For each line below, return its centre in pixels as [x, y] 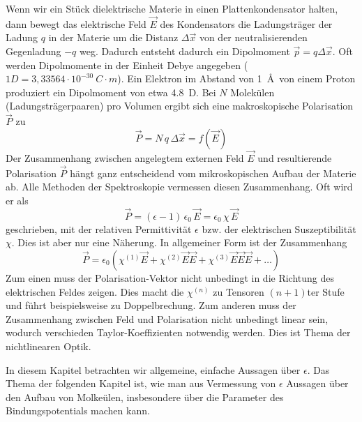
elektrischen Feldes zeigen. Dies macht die [95, 291]
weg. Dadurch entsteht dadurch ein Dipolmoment [184, 51]
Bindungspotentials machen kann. [78, 410]
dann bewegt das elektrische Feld [76, 23]
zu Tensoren [239, 291]
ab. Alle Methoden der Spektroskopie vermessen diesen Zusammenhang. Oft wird [179, 187]
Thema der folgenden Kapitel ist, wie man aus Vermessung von [141, 383]
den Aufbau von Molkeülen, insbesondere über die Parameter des [145, 397]
